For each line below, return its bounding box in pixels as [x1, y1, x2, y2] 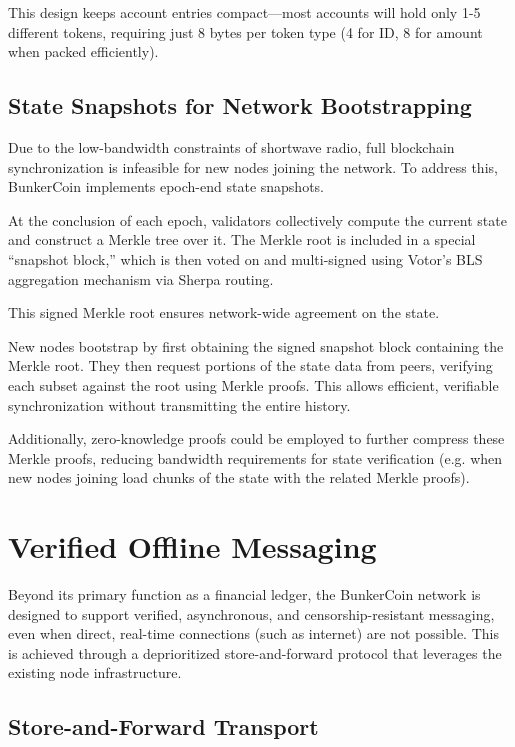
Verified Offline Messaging [8, 526, 377, 567]
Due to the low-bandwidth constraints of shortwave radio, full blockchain [8, 136, 455, 157]
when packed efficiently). [8, 41, 159, 62]
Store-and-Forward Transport [8, 711, 319, 742]
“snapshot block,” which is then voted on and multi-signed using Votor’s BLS [8, 248, 483, 269]
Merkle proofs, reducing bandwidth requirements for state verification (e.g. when [8, 447, 503, 468]
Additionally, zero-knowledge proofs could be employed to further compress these [8, 428, 505, 449]
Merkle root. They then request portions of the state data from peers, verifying [8, 355, 493, 376]
